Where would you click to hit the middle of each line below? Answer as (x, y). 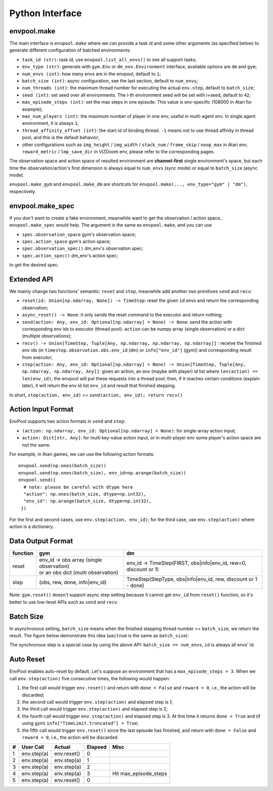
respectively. (23, 191)
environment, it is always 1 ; (51, 123)
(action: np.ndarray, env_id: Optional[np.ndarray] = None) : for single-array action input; (129, 430)
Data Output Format (41, 541)
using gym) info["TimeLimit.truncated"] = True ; (80, 723)
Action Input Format (41, 409)
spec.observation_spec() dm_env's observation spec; (83, 248)
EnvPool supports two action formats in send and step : (67, 421)
